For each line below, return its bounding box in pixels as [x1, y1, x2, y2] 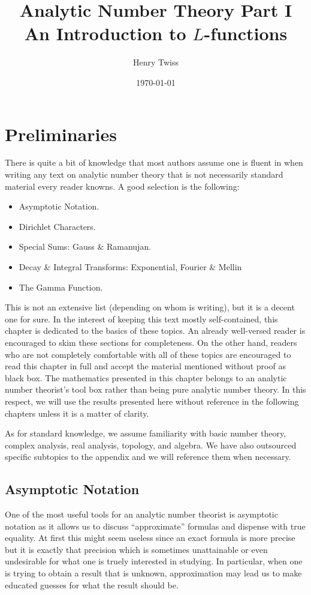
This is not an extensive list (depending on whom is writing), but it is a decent [5, 301, 295, 313]
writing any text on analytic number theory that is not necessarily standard [5, 168, 283, 181]
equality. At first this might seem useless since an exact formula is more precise [5, 531, 295, 544]
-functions [204, 21, 288, 46]
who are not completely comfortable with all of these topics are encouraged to [5, 348, 291, 360]
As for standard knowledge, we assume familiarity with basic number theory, [5, 427, 286, 439]
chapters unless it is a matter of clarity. [5, 406, 149, 419]
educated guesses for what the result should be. [5, 578, 179, 591]
